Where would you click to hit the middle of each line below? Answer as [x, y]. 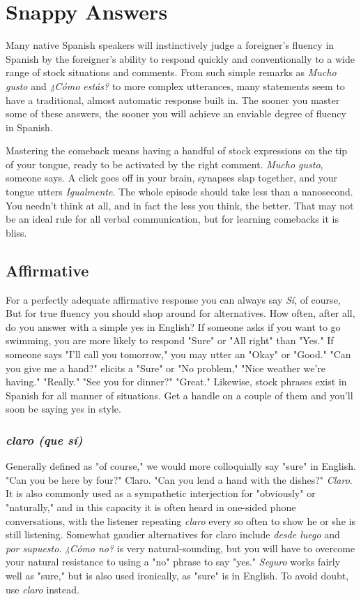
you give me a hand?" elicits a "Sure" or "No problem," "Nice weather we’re [166, 368]
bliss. [16, 232]
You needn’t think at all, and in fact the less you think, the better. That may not [180, 205]
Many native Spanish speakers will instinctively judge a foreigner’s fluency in [170, 45]
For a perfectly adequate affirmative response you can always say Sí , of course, [173, 299]
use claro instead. [43, 589]
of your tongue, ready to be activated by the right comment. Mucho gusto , [164, 164]
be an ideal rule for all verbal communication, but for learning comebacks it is [172, 219]
